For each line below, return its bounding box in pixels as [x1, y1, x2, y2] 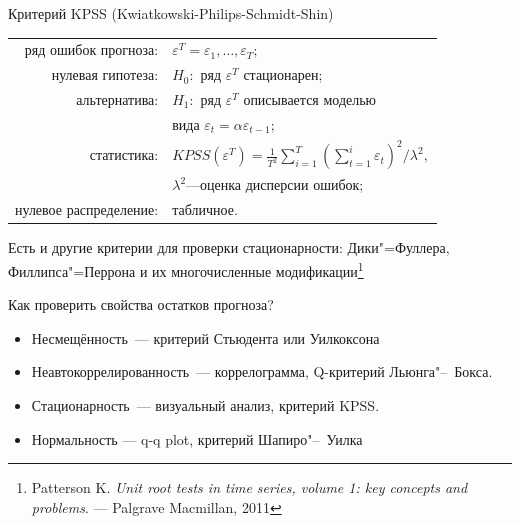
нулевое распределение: [15, 199, 159, 220]
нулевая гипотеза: [51, 64, 159, 85]
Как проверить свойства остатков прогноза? [8, 294, 274, 315]
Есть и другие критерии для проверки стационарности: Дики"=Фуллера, [8, 237, 450, 258]
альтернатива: [76, 89, 159, 110]
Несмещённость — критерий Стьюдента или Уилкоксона [31, 327, 380, 348]
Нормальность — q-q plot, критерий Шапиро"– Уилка [31, 428, 363, 449]
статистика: [89, 144, 159, 165]
